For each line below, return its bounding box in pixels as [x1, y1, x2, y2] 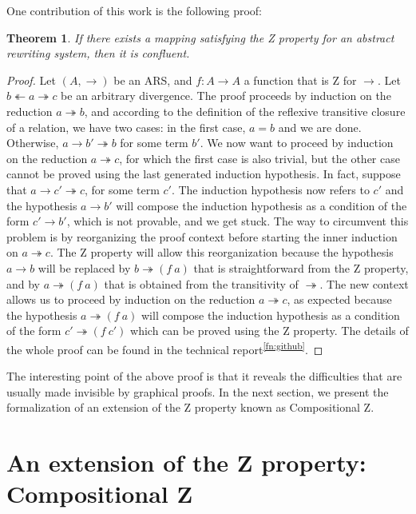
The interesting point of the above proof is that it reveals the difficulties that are [6, 368, 402, 385]
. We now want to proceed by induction [200, 134, 394, 151]
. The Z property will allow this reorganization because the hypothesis [50, 244, 394, 261]
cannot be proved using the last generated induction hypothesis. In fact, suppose [6, 165, 401, 182]
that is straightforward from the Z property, [193, 259, 409, 276]
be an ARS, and [113, 71, 192, 88]
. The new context [319, 275, 409, 292]
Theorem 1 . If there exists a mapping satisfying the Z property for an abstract [6, 29, 394, 46]
